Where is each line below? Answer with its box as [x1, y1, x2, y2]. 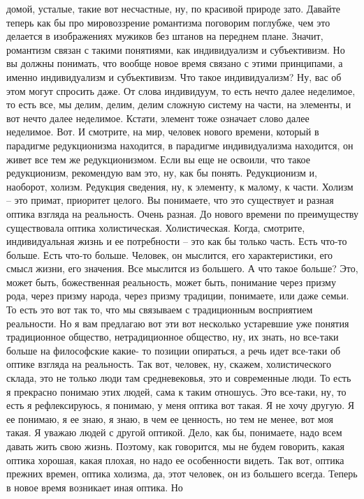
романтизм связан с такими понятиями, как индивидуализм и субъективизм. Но [6, 42, 345, 57]
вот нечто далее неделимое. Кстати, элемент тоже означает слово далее [6, 110, 310, 125]
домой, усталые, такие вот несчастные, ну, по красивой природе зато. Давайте [6, 1, 341, 15]
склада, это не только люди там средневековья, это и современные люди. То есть [6, 371, 351, 385]
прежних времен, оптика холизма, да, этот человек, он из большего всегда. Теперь [6, 466, 358, 481]
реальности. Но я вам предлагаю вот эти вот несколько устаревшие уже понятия [6, 315, 349, 330]
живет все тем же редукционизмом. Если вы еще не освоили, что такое [6, 151, 310, 166]
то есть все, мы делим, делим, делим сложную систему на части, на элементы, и [6, 97, 351, 112]
